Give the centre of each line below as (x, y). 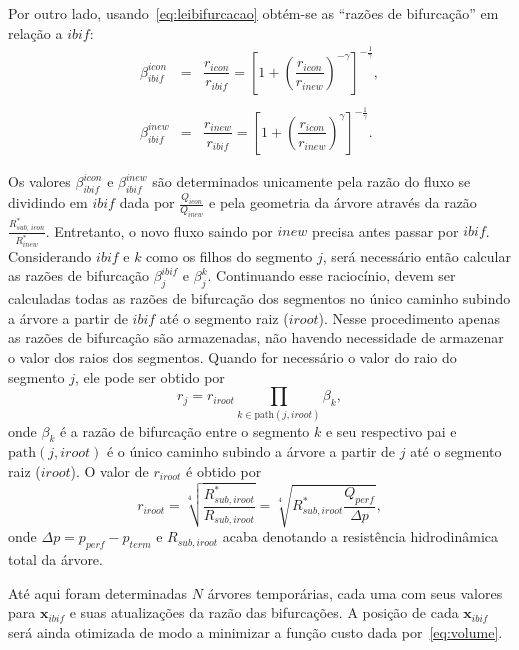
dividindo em (48, 202)
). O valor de (109, 470)
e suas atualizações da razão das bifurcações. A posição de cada (264, 612)
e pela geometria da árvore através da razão (343, 202)
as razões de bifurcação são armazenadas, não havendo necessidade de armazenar (256, 337)
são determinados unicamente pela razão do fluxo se (311, 181)
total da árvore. (55, 559)
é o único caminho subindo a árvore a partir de (251, 451)
